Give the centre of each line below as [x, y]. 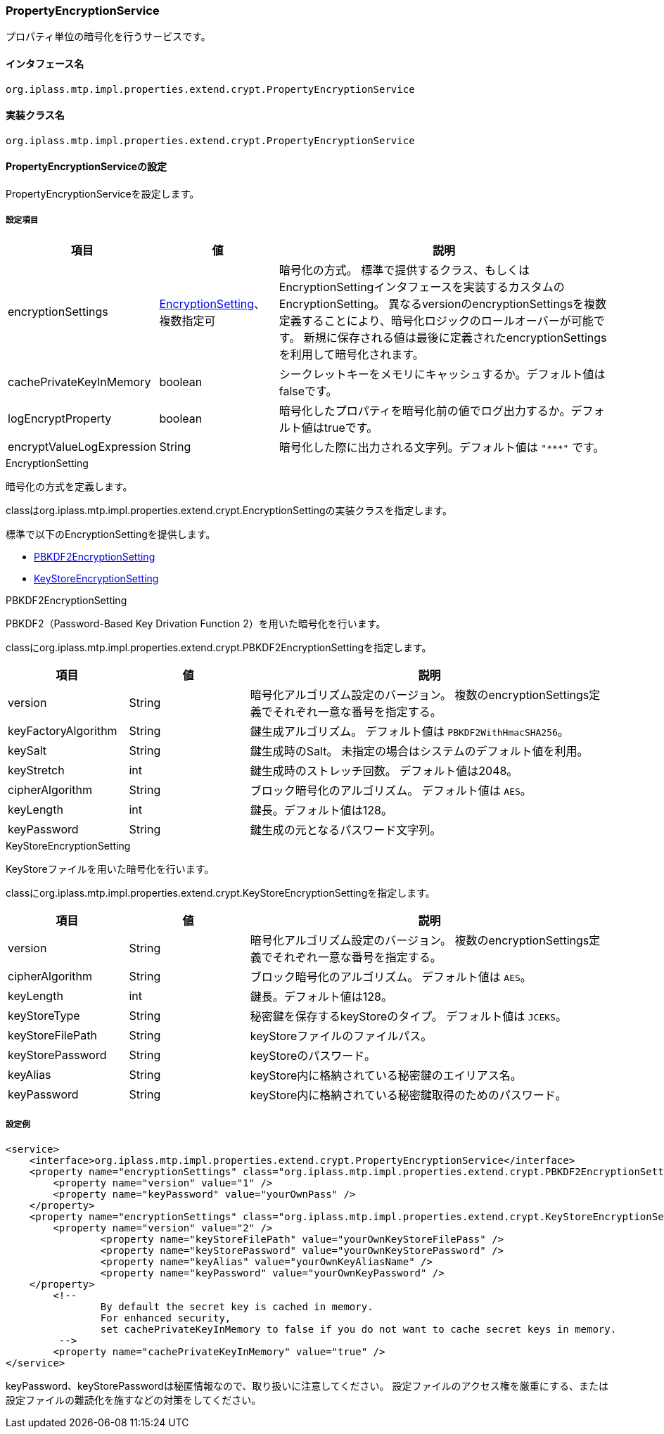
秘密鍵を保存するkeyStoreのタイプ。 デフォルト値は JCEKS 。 [408, 1016]
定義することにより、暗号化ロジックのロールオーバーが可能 [436, 320]
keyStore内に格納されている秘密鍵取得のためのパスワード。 [408, 1095]
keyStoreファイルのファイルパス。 [341, 1036]
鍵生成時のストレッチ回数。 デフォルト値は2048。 [384, 770]
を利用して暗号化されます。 [351, 354]
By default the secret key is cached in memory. [237, 1306]
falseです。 [308, 391]
